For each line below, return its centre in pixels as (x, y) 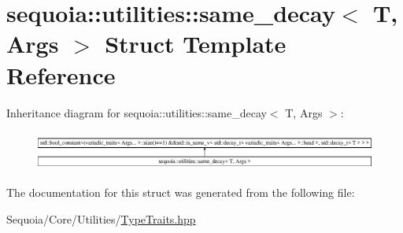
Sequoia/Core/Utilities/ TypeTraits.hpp (101, 219)
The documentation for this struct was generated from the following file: (181, 192)
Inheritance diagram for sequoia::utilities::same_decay (137, 112)
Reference (61, 74)
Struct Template (196, 44)
